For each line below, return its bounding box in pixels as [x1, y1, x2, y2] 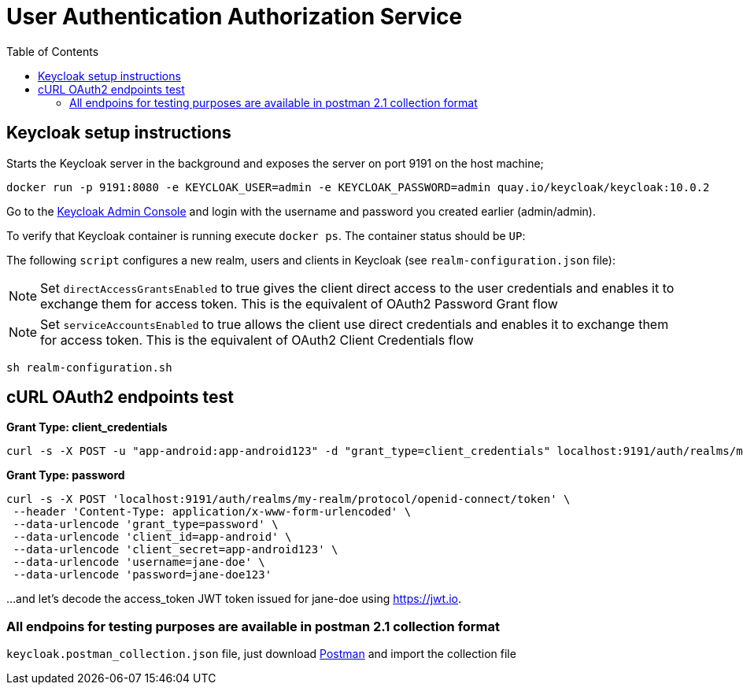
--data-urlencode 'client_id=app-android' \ [13, 530, 292, 544]
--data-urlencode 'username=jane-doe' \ [13, 556, 265, 569]
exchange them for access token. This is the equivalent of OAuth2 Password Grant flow [40, 295, 558, 312]
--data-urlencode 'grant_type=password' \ [13, 518, 279, 531]
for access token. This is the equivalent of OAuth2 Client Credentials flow [40, 331, 474, 348]
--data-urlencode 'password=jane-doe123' [13, 568, 272, 582]
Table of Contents [6, 44, 99, 58]
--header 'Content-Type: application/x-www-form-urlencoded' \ [13, 505, 412, 519]
